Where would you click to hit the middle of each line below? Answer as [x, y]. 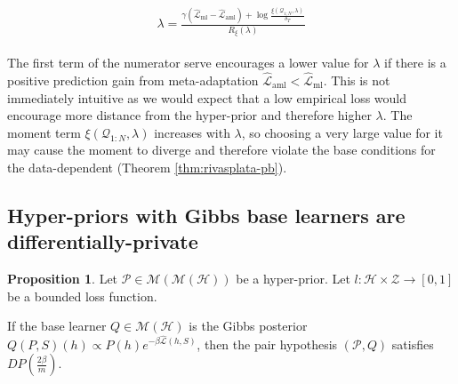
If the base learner [57, 326]
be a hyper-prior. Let [293, 279]
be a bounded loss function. [82, 296]
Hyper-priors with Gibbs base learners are [206, 215]
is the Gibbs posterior [248, 326]
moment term [44, 132]
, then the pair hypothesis [267, 344]
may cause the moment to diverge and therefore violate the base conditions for [221, 150]
